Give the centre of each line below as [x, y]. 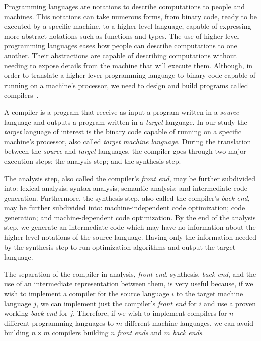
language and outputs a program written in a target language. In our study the [126, 121]
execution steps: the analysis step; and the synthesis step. [93, 161]
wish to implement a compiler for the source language [87, 293]
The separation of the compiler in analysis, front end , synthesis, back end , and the [130, 273]
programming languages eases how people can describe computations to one [121, 46]
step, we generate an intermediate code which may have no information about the [130, 227]
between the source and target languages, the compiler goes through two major [125, 151]
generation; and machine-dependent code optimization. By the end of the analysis [130, 217]
